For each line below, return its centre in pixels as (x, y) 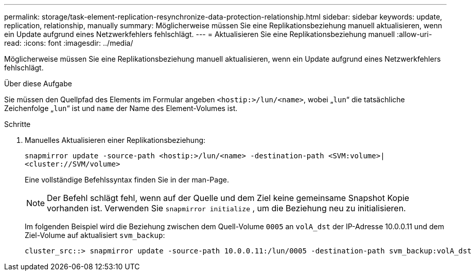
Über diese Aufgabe (38, 84)
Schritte (17, 124)
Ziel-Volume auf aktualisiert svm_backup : (95, 235)
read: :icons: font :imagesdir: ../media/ (69, 43)
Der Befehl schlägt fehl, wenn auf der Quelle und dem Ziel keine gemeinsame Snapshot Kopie (228, 198)
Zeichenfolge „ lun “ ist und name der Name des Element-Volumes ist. (121, 108)
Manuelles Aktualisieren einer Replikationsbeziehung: (115, 140)
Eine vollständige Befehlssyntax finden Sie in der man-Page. (127, 180)
